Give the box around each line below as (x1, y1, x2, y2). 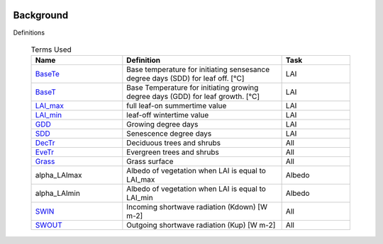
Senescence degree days (126, 129, 212, 139)
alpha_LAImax (35, 170, 82, 180)
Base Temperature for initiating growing (126, 83, 259, 93)
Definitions (13, 28, 45, 37)
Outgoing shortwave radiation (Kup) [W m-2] (126, 220, 276, 230)
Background (13, 9, 69, 21)
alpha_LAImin (35, 188, 81, 198)
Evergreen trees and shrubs (126, 147, 219, 157)
